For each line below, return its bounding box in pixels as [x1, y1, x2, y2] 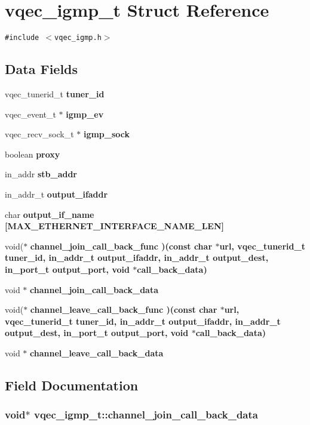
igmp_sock [83, 128, 130, 140]
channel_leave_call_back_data [30, 346, 164, 359]
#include [5, 33, 39, 42]
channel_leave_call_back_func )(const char [30, 303, 217, 316]
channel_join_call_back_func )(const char [30, 239, 213, 252]
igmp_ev [66, 107, 104, 120]
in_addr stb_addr [5, 168, 77, 180]
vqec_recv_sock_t [5, 128, 74, 140]
